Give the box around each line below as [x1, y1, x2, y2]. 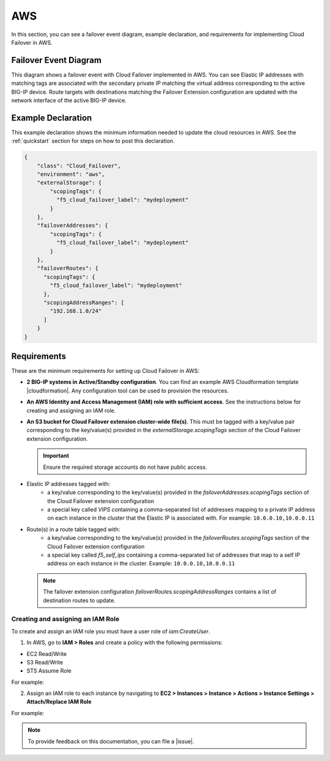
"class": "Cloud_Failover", [37, 162, 122, 169]
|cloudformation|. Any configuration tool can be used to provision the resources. [26, 387, 229, 394]
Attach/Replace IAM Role [26, 698, 92, 705]
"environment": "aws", [37, 171, 105, 178]
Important [43, 452, 70, 460]
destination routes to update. [43, 597, 116, 604]
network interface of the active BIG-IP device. [11, 97, 127, 104]
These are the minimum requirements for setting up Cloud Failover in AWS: [11, 367, 200, 374]
